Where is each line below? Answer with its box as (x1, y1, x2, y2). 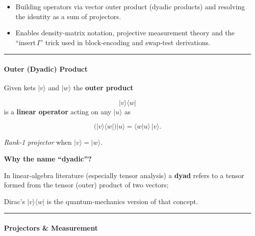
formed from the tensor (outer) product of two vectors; (4, 180, 169, 190)
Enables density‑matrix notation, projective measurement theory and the (15, 27, 235, 38)
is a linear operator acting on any (4, 106, 111, 116)
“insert (15, 37, 36, 47)
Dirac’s (4, 196, 25, 206)
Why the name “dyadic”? (4, 153, 92, 163)
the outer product (73, 82, 133, 93)
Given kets (4, 82, 36, 93)
